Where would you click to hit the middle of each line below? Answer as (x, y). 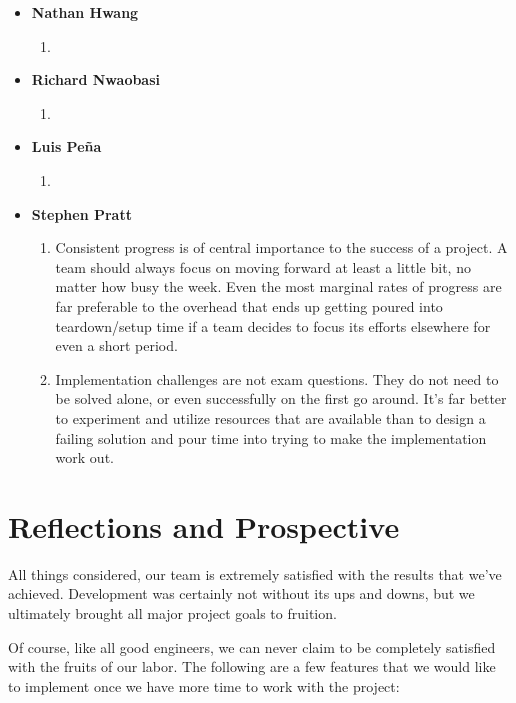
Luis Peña (66, 146)
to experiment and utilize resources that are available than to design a (270, 417)
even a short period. (116, 345)
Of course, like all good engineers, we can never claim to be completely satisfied (252, 646)
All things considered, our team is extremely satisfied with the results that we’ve (255, 573)
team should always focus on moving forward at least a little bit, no (263, 266)
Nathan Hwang (85, 12)
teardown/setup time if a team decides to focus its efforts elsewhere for (273, 325)
